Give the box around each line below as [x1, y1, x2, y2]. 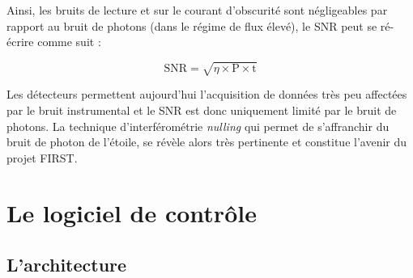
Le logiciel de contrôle [6, 196, 257, 230]
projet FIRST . [6, 149, 78, 166]
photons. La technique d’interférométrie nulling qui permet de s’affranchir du [6, 117, 390, 134]
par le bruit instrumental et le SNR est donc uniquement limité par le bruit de [6, 101, 397, 118]
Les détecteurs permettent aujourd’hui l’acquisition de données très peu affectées [6, 86, 407, 103]
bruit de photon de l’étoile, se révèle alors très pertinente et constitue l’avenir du [6, 133, 407, 150]
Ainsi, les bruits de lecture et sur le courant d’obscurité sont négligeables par [6, 2, 388, 18]
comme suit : [37, 33, 101, 50]
